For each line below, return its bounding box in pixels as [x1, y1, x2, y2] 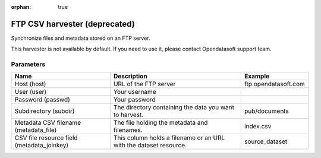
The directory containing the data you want [113, 103, 235, 112]
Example [244, 72, 270, 80]
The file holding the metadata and [113, 119, 208, 127]
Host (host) [14, 80, 46, 89]
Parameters [11, 60, 46, 68]
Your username [113, 88, 157, 96]
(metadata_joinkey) [14, 141, 69, 150]
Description [113, 72, 148, 80]
